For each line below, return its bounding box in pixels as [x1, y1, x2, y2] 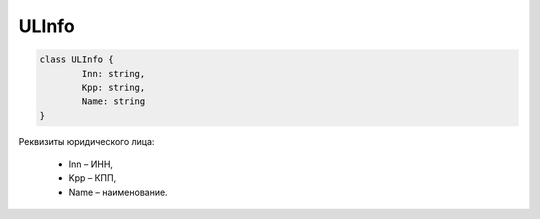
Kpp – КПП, [68, 172, 117, 184]
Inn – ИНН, [68, 158, 114, 170]
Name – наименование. [68, 186, 169, 198]
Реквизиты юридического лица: [18, 135, 155, 147]
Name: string [81, 96, 146, 107]
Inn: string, [81, 68, 146, 79]
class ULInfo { [39, 54, 114, 65]
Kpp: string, [81, 81, 146, 93]
